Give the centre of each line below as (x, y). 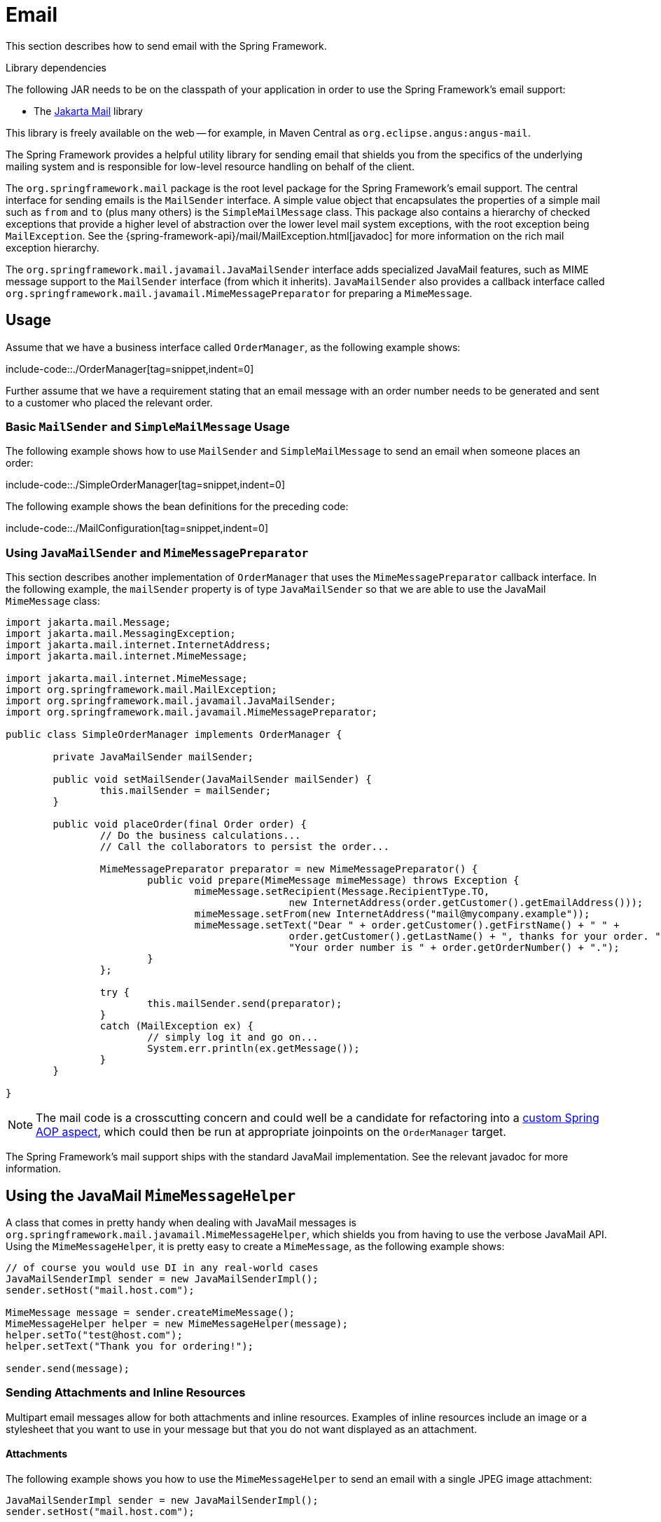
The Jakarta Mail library (88, 111)
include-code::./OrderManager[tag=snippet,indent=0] (130, 369)
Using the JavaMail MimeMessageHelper (151, 1195)
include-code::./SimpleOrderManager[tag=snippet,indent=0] (146, 485)
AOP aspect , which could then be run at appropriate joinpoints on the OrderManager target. (271, 1132)
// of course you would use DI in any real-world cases (162, 1267)
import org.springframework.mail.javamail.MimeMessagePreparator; (192, 712)
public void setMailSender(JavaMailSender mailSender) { (212, 780)
